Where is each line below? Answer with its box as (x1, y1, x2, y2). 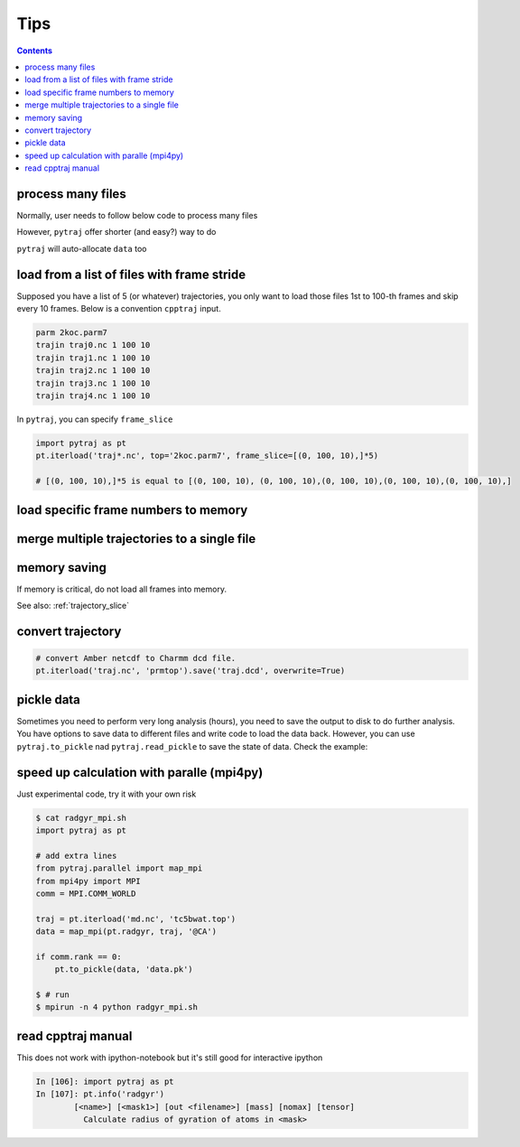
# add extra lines (35, 850, 117, 861)
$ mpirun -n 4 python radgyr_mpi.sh (35, 1002, 199, 1012)
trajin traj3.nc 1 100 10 (35, 378, 151, 388)
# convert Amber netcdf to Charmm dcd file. (35, 653, 237, 664)
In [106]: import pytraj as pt (35, 1076, 175, 1086)
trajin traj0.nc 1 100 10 (35, 340, 151, 350)
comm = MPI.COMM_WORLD (35, 888, 136, 899)
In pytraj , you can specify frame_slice (16, 414, 173, 424)
